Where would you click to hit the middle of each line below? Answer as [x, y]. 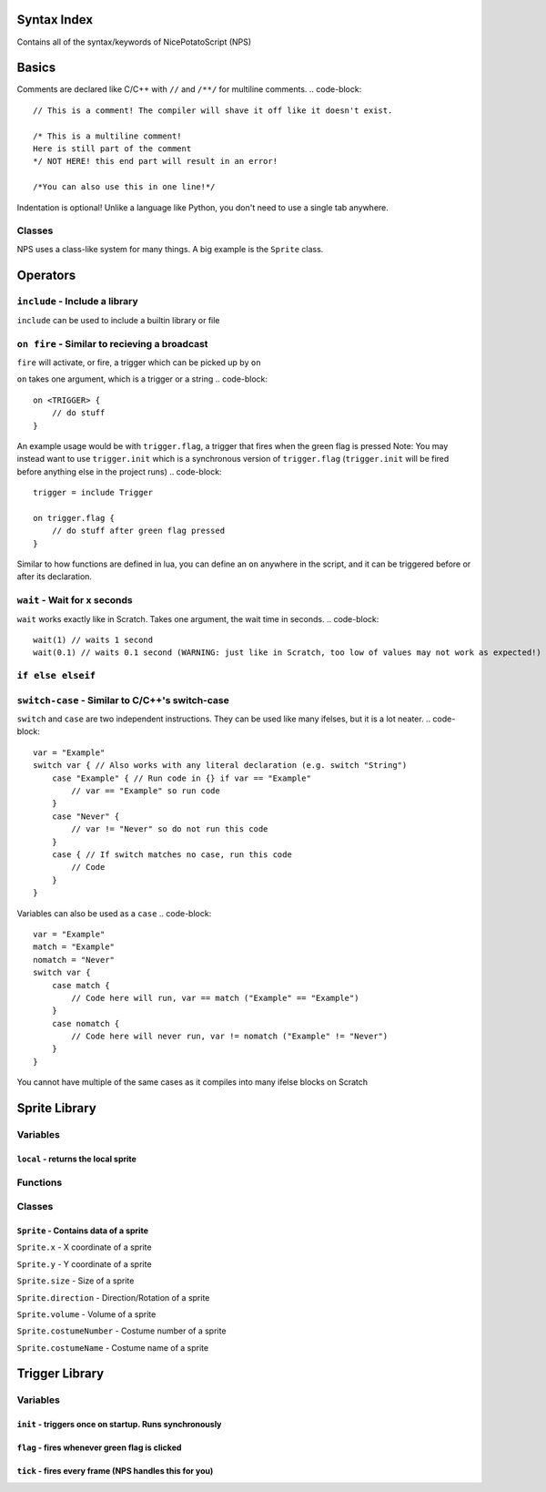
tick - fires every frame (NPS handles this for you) [115, 1471]
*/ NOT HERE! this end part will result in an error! [155, 161]
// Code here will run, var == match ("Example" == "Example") [215, 998]
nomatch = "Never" [74, 960]
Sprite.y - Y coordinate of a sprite [84, 1264]
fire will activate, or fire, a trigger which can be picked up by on [139, 362]
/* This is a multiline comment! [107, 136]
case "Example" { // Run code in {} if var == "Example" [181, 778]
